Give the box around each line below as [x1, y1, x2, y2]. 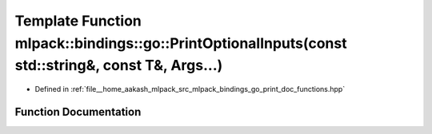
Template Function [14, 12, 142, 30]
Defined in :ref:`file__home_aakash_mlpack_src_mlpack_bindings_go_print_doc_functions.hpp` [34, 85, 346, 94]
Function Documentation [14, 104, 142, 119]
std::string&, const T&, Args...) [14, 57, 223, 75]
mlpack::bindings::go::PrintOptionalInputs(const [14, 34, 347, 52]
